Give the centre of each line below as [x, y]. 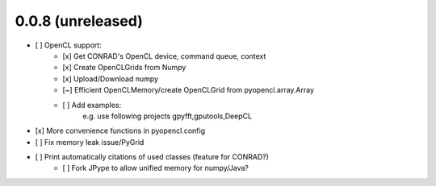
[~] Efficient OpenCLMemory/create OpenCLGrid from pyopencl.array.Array [189, 90]
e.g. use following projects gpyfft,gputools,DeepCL [168, 116]
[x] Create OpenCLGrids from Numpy [124, 68]
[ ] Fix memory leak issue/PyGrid [90, 142]
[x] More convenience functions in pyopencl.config [120, 131]
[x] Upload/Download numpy [111, 79]
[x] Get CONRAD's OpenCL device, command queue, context [164, 56]
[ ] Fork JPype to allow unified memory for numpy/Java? [156, 168]
